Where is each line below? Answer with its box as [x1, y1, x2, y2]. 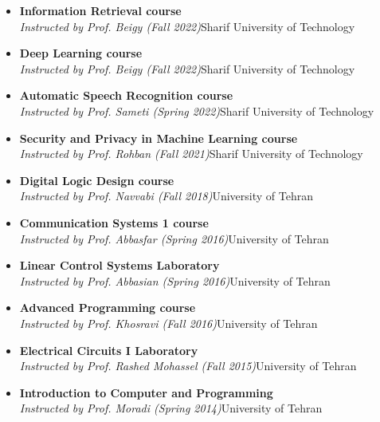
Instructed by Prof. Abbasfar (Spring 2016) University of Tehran [19, 230, 329, 246]
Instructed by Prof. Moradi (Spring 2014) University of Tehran [19, 400, 323, 416]
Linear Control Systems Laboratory [19, 257, 220, 274]
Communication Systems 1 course [19, 214, 209, 231]
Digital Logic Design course [19, 172, 174, 188]
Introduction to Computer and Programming [19, 384, 273, 400]
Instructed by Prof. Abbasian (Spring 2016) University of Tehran [19, 272, 331, 289]
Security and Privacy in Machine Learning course [19, 129, 298, 146]
